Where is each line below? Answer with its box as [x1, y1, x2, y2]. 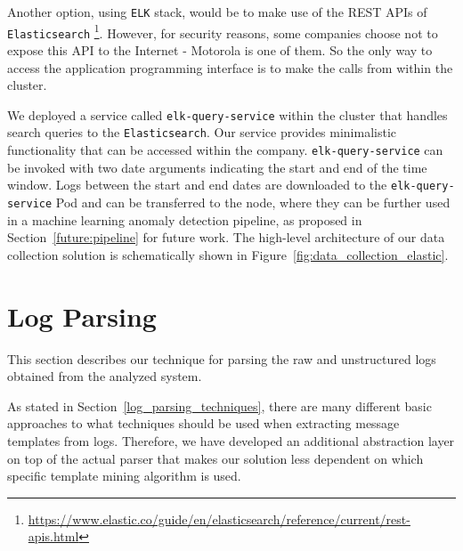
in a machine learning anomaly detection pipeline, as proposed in [7, 210, 362, 229]
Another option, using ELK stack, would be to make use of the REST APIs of [7, 3, 427, 20]
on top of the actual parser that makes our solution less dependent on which [7, 449, 424, 467]
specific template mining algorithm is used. [7, 466, 241, 485]
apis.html [28, 527, 79, 546]
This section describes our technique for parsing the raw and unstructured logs [7, 349, 436, 368]
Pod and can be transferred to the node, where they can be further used [55, 192, 451, 211]
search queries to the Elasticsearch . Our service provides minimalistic [7, 123, 397, 142]
